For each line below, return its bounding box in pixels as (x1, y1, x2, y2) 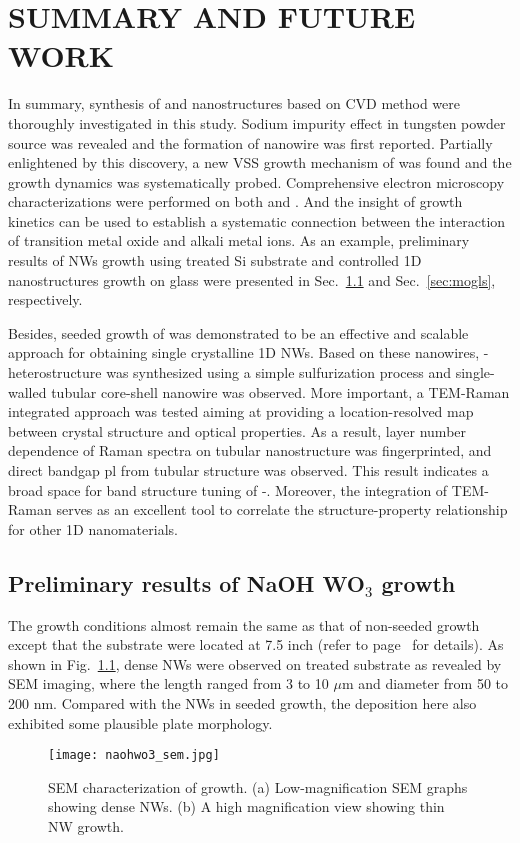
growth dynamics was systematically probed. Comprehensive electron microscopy (8, 171, 505, 192)
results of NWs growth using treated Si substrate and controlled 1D (8, 250, 422, 271)
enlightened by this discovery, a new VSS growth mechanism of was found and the (8, 152, 512, 173)
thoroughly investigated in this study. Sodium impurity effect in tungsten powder (8, 112, 506, 133)
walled (8, 381, 47, 402)
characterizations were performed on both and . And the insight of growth (8, 191, 463, 212)
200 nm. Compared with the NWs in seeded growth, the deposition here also (8, 692, 477, 713)
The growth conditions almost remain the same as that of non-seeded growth (8, 614, 480, 635)
